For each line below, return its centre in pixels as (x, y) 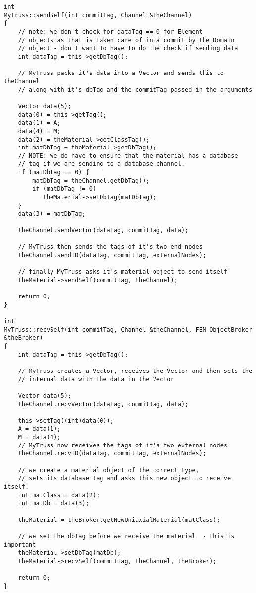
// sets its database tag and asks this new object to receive (125, 479)
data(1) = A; (39, 123)
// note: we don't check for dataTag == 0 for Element (110, 32)
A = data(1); (39, 429)
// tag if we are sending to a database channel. (102, 164)
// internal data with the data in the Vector (96, 379)
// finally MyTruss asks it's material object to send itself (123, 272)
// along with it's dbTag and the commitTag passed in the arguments (135, 90)
